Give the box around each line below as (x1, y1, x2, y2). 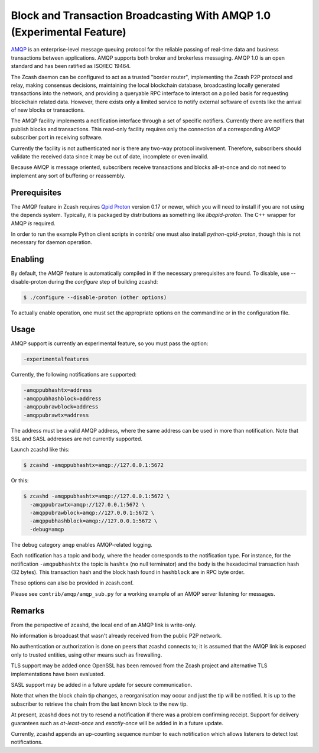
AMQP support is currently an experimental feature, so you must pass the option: (11, 340, 209, 347)
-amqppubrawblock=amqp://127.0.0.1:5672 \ (30, 509, 155, 517)
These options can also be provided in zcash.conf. (11, 579, 134, 586)
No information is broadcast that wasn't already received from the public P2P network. (11, 632, 222, 640)
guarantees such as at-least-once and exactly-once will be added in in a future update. (11, 719, 224, 726)
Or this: (11, 477, 29, 484)
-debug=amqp (30, 526, 64, 533)
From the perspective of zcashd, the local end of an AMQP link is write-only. (11, 621, 197, 628)
